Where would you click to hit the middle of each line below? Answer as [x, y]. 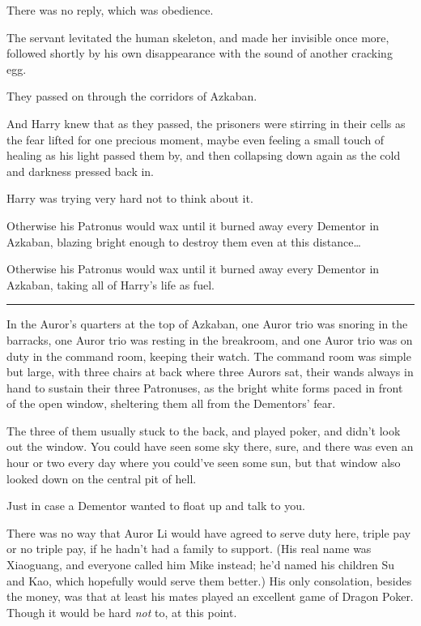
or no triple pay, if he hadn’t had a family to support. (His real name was [189, 549]
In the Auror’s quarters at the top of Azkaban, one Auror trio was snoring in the [207, 324]
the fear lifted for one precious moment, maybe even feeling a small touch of [196, 139]
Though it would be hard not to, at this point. [122, 612]
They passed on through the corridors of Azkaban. [132, 96]
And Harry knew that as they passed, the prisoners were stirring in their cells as [206, 123]
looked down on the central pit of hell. [102, 478]
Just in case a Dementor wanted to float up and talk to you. [156, 506]
